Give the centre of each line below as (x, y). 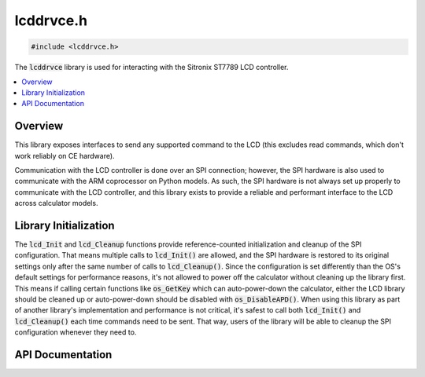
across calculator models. (56, 203)
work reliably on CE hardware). (65, 156)
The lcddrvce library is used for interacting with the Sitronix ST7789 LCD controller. (152, 68)
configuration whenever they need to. (76, 332)
